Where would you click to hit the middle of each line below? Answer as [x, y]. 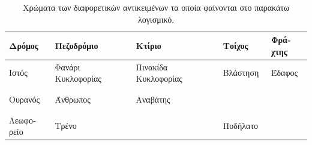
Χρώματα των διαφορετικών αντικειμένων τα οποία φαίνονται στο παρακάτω [156, 7]
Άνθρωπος [73, 99]
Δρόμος [24, 45]
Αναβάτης [153, 99]
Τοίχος [235, 45]
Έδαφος [284, 72]
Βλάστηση [241, 72]
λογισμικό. [156, 19]
